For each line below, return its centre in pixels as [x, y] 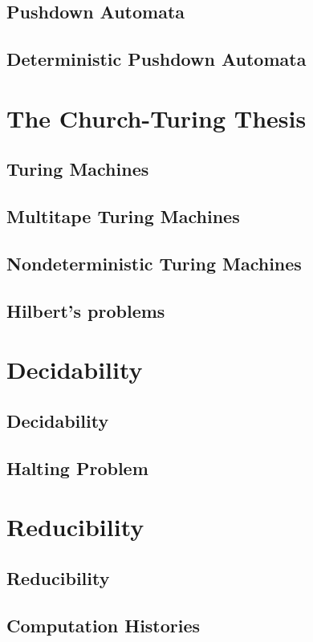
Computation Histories [104, 625]
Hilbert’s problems [86, 310]
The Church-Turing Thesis [156, 118]
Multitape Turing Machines [123, 216]
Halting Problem [77, 467]
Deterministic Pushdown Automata [156, 59]
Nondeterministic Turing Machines [154, 263]
